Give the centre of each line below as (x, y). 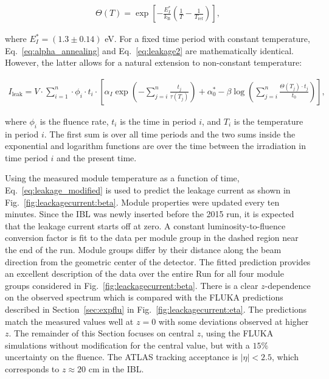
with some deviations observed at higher (234, 321)
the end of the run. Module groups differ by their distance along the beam (143, 249)
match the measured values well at (69, 321)
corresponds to (32, 368)
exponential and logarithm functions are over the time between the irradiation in (155, 146)
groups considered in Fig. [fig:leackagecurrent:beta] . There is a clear (132, 285)
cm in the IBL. (116, 368)
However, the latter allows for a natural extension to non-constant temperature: (154, 62)
